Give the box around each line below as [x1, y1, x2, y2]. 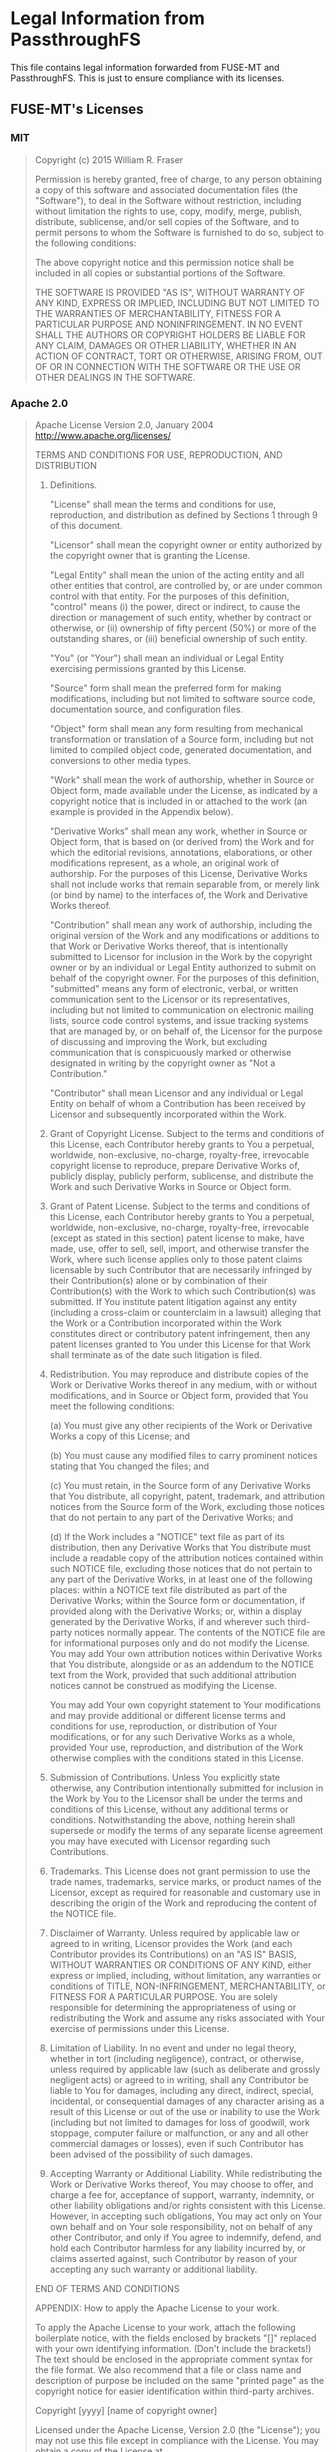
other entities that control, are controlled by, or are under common [49, 579, 323, 591]
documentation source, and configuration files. [49, 703, 243, 715]
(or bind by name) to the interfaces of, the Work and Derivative [49, 888, 308, 901]
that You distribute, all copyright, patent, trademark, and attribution [49, 1490, 326, 1502]
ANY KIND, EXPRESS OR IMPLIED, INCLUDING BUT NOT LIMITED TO [34, 297, 320, 309]
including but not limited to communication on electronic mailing [49, 1003, 315, 1016]
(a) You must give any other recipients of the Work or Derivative [49, 1419, 313, 1431]
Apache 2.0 [10, 396, 68, 410]
